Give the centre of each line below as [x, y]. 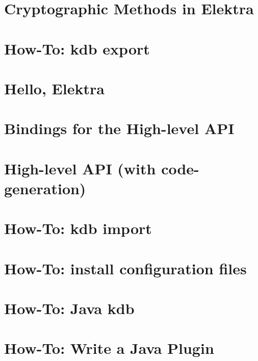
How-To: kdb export [77, 48]
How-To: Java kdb [69, 308]
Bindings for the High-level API [119, 128]
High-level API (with [80, 168]
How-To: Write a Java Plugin [109, 348]
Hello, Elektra [54, 88]
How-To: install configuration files [125, 268]
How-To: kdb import [78, 228]
